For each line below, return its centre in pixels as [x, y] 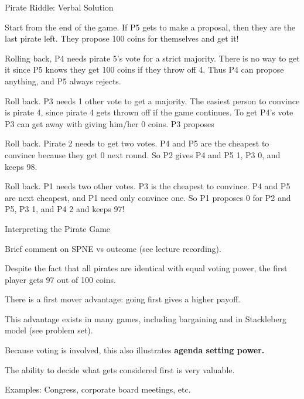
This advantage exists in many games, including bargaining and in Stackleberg [146, 318]
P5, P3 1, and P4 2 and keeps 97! [65, 209]
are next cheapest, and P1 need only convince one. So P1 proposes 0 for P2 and [148, 197]
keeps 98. [21, 166]
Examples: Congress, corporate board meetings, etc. [98, 389]
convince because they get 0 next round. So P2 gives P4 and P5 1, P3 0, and [143, 154]
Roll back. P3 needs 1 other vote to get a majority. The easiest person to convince [152, 100]
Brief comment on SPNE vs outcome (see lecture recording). [113, 248]
